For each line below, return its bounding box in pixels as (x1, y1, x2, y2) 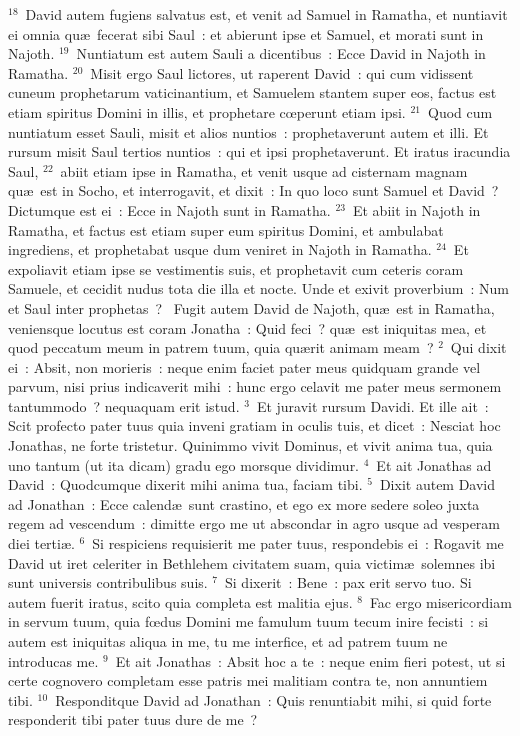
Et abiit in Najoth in (352, 199, 481, 220)
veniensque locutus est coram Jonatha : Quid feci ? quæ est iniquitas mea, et (8, 317, 487, 338)
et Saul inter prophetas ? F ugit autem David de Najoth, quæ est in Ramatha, (8, 297, 495, 318)
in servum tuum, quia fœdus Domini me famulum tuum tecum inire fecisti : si (8, 611, 489, 632)
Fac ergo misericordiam (369, 591, 512, 612)
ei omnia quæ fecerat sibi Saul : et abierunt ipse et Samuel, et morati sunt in (8, 23, 484, 44)
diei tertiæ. (8, 533, 75, 554)
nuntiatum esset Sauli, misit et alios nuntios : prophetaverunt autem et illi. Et (8, 121, 489, 142)
